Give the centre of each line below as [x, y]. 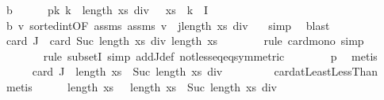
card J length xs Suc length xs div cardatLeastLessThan [205, 71]
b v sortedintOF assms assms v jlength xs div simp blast [168, 25]
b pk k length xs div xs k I [107, 9]
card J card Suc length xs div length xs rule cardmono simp [185, 41]
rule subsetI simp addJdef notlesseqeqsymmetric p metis [210, 56]
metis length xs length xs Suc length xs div [141, 86]
